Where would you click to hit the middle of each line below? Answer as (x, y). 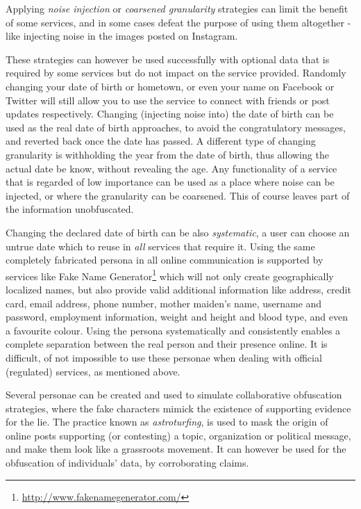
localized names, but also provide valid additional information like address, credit (178, 289)
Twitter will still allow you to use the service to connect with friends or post (168, 100)
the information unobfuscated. (70, 209)
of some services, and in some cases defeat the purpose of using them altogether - (178, 22)
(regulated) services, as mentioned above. (93, 371)
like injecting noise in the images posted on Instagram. (122, 36)
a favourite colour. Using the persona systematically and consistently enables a (173, 330)
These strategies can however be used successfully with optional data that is (168, 59)
